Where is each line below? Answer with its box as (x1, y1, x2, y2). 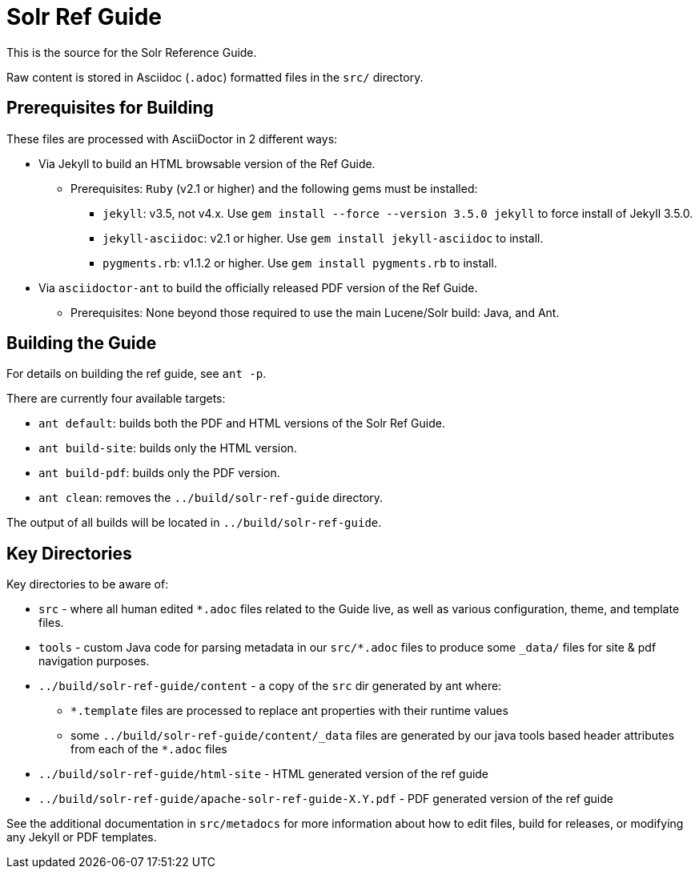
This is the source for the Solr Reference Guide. (6, 45, 257, 59)
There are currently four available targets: (6, 391, 226, 406)
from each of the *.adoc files (70, 742, 227, 757)
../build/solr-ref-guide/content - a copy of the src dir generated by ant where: (38, 679, 502, 693)
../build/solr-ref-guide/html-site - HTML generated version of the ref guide (38, 767, 489, 781)
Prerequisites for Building (6, 98, 214, 118)
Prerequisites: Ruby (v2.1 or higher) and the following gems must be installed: (70, 181, 478, 195)
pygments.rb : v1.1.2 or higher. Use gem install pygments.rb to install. (102, 255, 497, 270)
